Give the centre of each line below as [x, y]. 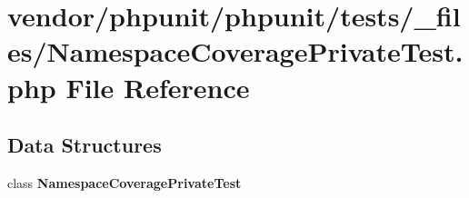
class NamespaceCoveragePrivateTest [125, 182]
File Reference [158, 87]
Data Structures [85, 145]
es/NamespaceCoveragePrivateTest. [235, 51]
